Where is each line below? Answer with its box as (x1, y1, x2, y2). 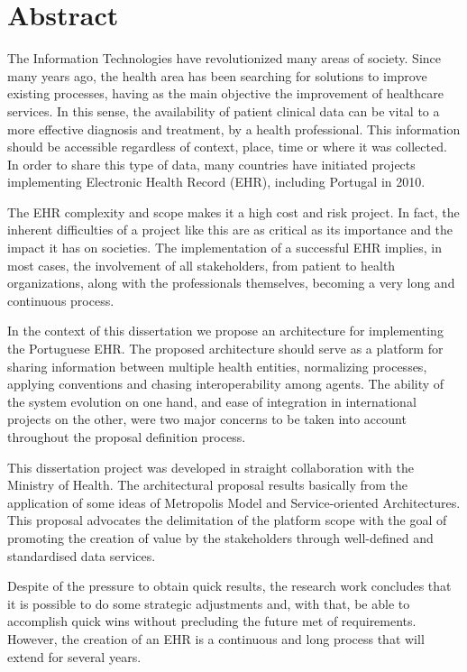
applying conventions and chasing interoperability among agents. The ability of (7, 374, 444, 393)
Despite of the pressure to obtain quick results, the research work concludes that (7, 576, 452, 595)
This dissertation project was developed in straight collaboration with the (7, 457, 414, 476)
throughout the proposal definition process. (7, 428, 246, 446)
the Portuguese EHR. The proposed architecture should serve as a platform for (7, 339, 444, 358)
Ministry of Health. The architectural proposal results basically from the (7, 475, 407, 494)
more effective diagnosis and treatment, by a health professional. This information (7, 119, 461, 138)
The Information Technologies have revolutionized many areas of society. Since (7, 49, 441, 68)
